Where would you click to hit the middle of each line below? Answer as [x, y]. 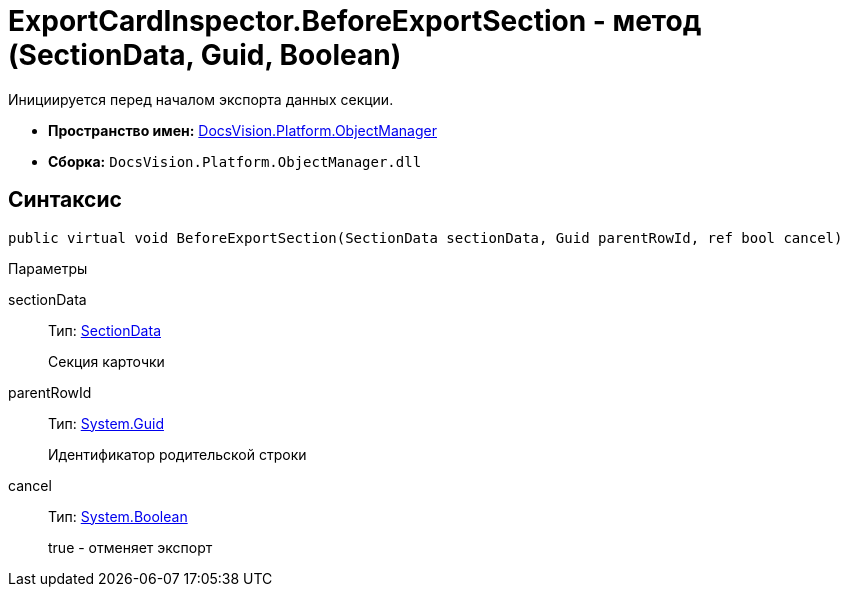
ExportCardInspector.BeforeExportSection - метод [355, 21]
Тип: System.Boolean [118, 516]
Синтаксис [65, 200]
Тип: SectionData [104, 330]
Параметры [48, 268]
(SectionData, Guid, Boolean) [205, 55]
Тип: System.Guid [106, 423]
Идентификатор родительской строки [177, 454]
